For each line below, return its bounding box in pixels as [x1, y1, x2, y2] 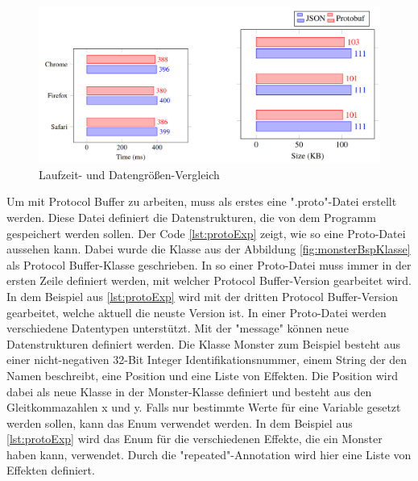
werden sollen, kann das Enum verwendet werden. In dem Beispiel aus [6, 414, 353, 431]
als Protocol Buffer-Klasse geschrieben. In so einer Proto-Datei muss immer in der [6, 256, 412, 273]
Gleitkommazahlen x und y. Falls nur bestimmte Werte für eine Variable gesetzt [6, 399, 401, 416]
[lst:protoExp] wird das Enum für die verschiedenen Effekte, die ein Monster [6, 430, 383, 447]
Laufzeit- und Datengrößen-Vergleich [39, 165, 220, 182]
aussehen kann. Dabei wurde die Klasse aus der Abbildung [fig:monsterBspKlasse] [6, 240, 411, 257]
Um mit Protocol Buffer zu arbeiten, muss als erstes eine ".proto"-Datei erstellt [6, 193, 397, 210]
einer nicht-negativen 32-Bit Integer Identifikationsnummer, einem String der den [6, 351, 408, 368]
